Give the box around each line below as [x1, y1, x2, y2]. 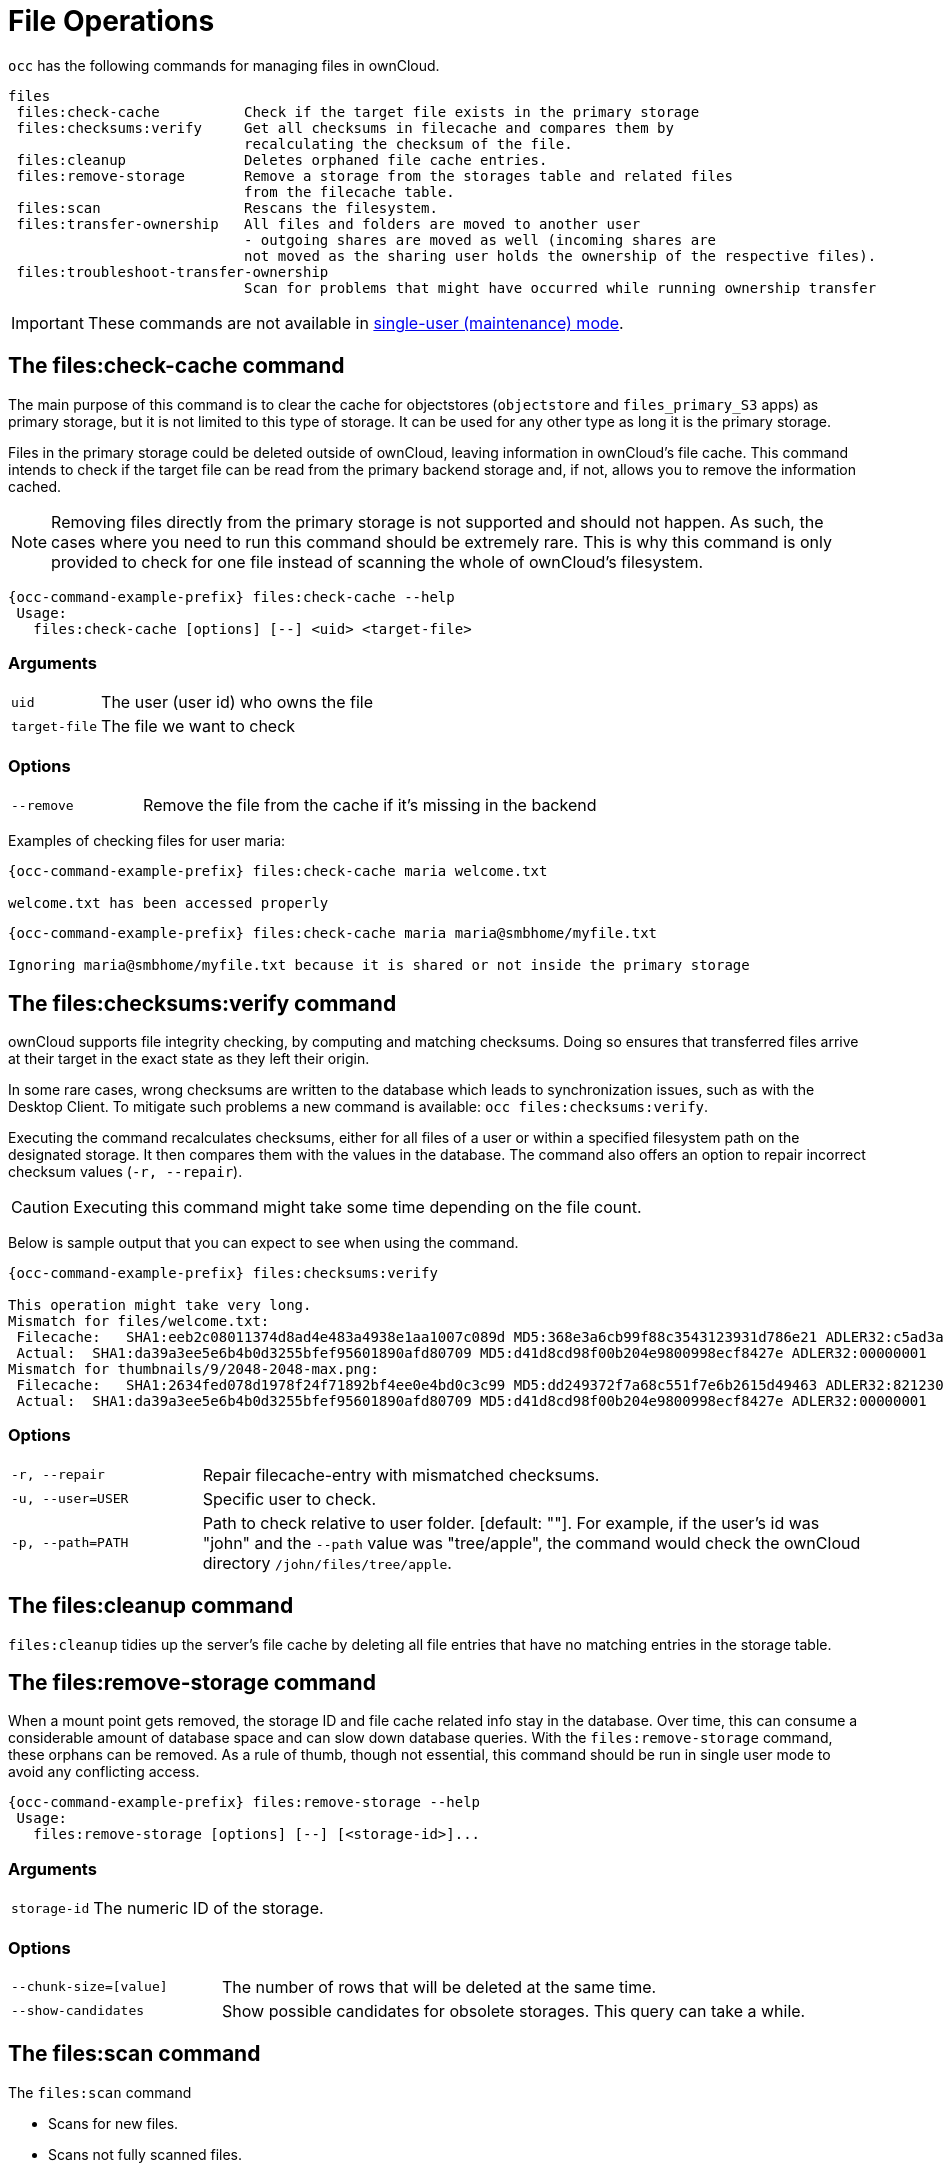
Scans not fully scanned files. [48, 2145, 243, 2163]
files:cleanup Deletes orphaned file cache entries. [16, 151, 548, 168]
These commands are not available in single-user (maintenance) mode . [87, 312, 624, 333]
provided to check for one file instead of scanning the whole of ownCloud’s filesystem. [51, 551, 704, 572]
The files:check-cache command [8, 353, 345, 379]
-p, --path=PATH [11, 1535, 129, 1551]
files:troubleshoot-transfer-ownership [16, 263, 329, 280]
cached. [8, 477, 62, 495]
